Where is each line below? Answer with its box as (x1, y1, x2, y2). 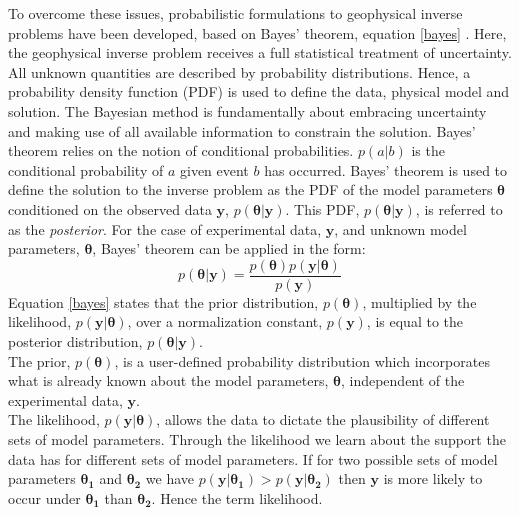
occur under (8, 487, 81, 508)
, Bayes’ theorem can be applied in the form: (92, 238, 366, 259)
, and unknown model (334, 218, 467, 239)
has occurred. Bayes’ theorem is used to (264, 159, 508, 180)
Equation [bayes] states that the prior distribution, (8, 291, 319, 312)
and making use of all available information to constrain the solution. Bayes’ (8, 120, 476, 141)
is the (411, 140, 445, 161)
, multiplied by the (362, 291, 477, 312)
